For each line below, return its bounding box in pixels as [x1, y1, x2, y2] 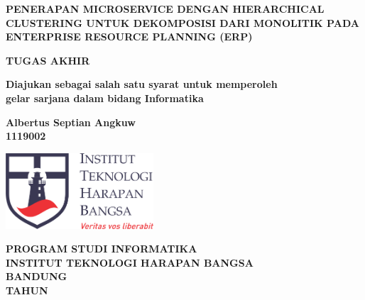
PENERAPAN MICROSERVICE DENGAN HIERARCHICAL [6, 1, 325, 16]
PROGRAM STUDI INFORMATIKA [6, 241, 197, 256]
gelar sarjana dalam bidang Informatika [6, 90, 204, 105]
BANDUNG [6, 269, 67, 284]
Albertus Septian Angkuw [6, 114, 136, 129]
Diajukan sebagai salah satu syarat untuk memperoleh [6, 77, 278, 91]
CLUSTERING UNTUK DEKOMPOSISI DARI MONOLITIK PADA [6, 15, 359, 30]
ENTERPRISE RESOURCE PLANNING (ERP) [6, 29, 253, 44]
